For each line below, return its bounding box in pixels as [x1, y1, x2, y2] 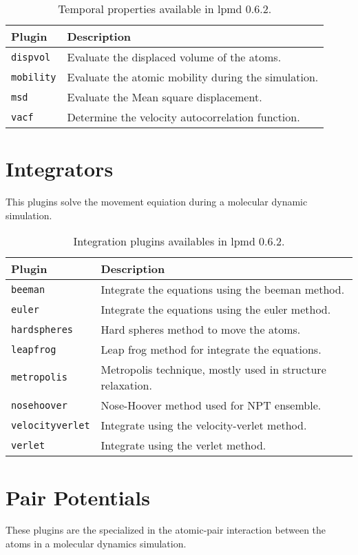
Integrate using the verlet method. [101, 437, 266, 454]
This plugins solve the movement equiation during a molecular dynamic [6, 194, 308, 209]
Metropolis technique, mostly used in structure [101, 361, 326, 378]
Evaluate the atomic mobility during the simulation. [67, 69, 319, 85]
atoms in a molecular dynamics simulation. [6, 536, 187, 551]
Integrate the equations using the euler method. [101, 301, 331, 318]
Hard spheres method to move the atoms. [101, 321, 301, 338]
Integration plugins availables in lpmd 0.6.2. [73, 233, 285, 250]
